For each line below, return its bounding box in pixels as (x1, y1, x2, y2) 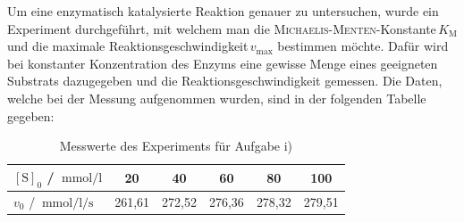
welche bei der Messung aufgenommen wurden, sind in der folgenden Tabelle (7, 88, 426, 107)
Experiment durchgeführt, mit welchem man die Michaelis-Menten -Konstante (7, 19, 436, 37)
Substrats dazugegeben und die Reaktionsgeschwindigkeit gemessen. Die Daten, (7, 71, 443, 90)
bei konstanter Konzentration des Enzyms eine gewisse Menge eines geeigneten (7, 53, 438, 72)
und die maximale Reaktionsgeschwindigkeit (7, 37, 249, 55)
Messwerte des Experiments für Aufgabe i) (59, 136, 293, 155)
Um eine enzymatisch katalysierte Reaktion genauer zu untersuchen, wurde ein (7, 2, 439, 20)
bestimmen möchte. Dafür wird (277, 37, 449, 55)
